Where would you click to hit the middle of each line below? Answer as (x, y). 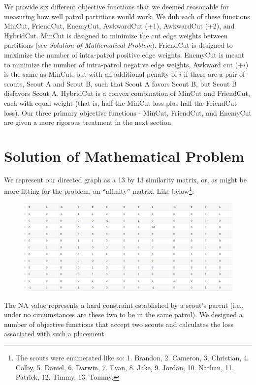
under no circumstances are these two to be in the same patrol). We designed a (123, 314)
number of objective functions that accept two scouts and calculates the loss (119, 324)
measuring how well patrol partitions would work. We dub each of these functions (127, 16)
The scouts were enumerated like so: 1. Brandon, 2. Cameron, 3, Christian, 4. (132, 357)
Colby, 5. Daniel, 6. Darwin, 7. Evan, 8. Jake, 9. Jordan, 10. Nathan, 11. (125, 367)
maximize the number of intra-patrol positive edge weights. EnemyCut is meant (124, 54)
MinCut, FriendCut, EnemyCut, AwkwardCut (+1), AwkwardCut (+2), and (119, 26)
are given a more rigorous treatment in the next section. (89, 122)
